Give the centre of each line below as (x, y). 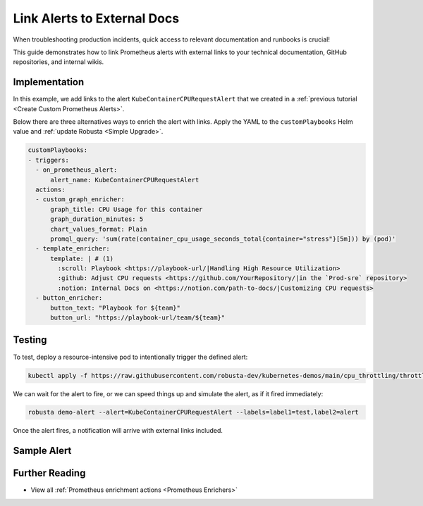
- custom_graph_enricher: (80, 200)
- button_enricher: (69, 298)
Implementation (49, 82)
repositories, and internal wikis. (59, 62)
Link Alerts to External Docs (96, 18)
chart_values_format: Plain (99, 229)
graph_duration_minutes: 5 (97, 219)
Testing (30, 340)
